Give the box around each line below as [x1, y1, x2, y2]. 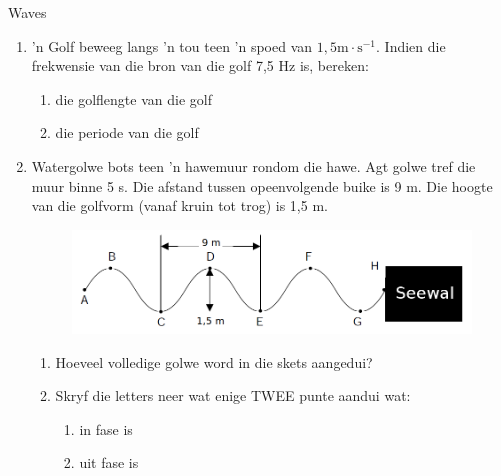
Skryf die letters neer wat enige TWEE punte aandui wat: [55, 385, 411, 406]
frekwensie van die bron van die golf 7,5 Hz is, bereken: [31, 55, 369, 76]
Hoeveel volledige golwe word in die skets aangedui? [55, 351, 373, 372]
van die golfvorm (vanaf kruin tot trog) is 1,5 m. [31, 195, 328, 216]
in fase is [79, 418, 133, 439]
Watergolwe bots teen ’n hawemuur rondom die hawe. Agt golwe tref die [31, 155, 476, 176]
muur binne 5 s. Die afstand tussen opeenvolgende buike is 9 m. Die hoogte [31, 175, 493, 196]
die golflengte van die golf [55, 88, 212, 109]
